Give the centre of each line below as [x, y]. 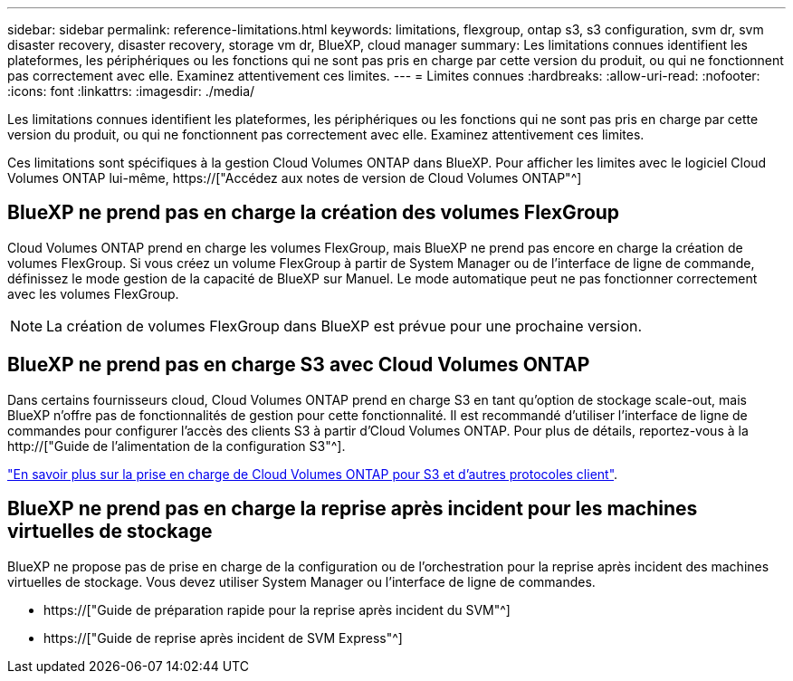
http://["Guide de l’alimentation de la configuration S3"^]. [177, 446]
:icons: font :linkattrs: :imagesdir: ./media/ [131, 91]
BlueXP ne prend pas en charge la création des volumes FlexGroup [314, 213]
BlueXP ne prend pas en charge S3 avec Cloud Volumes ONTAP [299, 365]
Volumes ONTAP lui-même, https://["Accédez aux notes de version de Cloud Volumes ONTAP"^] [295, 178]
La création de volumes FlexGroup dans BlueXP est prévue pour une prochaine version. [344, 326]
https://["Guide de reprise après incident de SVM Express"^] [223, 638]
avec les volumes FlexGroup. [93, 293]
